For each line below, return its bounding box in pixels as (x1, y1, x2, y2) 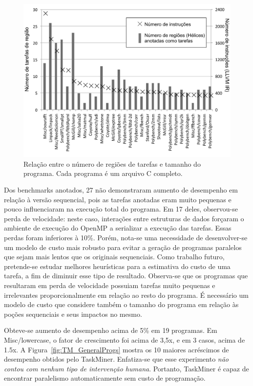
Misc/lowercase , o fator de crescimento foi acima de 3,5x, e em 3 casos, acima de (4, 334, 245, 345)
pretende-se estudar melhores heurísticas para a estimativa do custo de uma (4, 261, 231, 271)
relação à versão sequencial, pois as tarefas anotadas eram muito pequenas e (4, 194, 232, 204)
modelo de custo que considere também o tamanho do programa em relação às (4, 299, 239, 309)
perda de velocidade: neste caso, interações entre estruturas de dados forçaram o (4, 213, 244, 223)
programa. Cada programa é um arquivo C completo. (23, 168, 183, 178)
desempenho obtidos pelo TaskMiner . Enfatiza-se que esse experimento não (4, 354, 229, 364)
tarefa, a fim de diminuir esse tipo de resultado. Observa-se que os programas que (4, 270, 248, 281)
